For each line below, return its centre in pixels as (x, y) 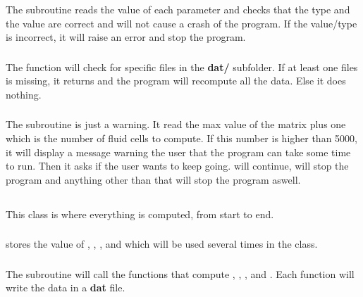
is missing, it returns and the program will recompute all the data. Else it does (176, 81)
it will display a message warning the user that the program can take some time (178, 152)
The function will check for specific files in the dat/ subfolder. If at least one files (182, 67)
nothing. (24, 94)
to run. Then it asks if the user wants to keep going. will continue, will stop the (177, 166)
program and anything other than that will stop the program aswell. (153, 179)
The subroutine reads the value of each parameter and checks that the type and (178, 9)
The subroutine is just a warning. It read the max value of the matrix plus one (176, 124)
